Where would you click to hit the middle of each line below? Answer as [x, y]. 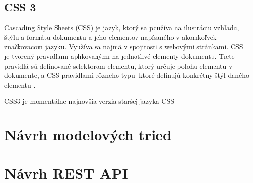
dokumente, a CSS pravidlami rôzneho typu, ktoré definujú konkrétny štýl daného [127, 75]
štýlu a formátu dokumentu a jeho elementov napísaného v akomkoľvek [111, 37]
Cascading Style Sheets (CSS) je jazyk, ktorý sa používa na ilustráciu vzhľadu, [122, 27]
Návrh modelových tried [88, 135]
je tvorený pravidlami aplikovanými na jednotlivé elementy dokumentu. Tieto [120, 56]
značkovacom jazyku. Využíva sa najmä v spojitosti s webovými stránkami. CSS [124, 46]
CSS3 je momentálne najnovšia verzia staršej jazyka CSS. [90, 101]
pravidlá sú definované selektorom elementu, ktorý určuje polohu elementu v [118, 65]
